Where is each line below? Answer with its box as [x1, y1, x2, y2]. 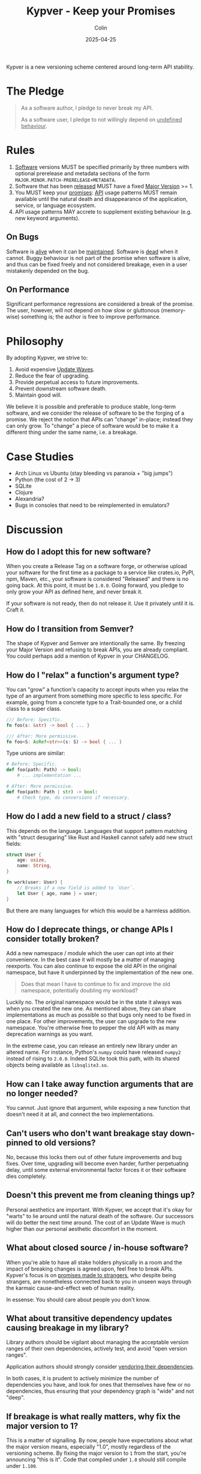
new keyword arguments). [14, 214, 80, 221]
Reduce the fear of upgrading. [14, 372, 90, 380]
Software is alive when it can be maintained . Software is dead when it [6, 248, 178, 255]
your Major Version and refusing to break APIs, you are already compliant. [6, 646, 189, 654]
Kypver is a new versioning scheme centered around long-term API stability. [6, 63, 194, 70]
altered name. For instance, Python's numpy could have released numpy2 [6, 1048, 181, 1056]
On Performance [6, 285, 70, 295]
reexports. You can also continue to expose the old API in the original [6, 962, 177, 970]
